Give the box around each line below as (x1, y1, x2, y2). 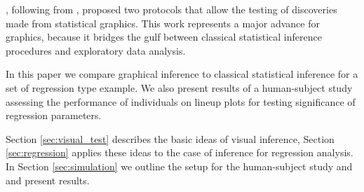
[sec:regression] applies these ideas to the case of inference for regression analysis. (6, 145, 353, 160)
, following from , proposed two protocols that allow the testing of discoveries (6, 2, 337, 16)
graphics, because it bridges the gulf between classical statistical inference (6, 29, 322, 44)
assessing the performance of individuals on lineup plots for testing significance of (6, 94, 356, 109)
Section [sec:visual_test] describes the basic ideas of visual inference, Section (6, 131, 335, 146)
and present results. (6, 172, 90, 187)
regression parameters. (6, 108, 102, 123)
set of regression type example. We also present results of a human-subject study (6, 80, 353, 95)
